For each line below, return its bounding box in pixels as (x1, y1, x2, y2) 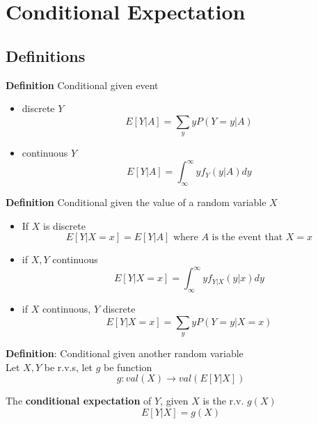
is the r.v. (202, 393, 244, 408)
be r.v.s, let (44, 359, 93, 374)
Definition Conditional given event (6, 77, 159, 92)
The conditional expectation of (6, 393, 152, 408)
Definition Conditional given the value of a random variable (6, 195, 267, 210)
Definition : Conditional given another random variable (6, 346, 244, 361)
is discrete (43, 218, 86, 233)
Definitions (6, 45, 86, 66)
